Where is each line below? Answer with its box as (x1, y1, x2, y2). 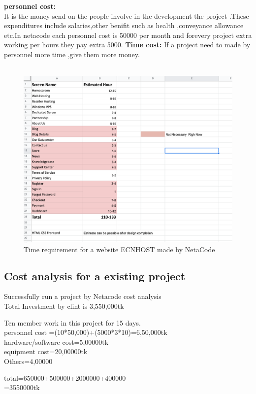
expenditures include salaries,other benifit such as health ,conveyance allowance (4, 20, 244, 31)
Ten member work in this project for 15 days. (4, 317, 141, 328)
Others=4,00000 (4, 356, 53, 366)
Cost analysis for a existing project (4, 268, 186, 283)
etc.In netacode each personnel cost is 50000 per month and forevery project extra (4, 30, 252, 40)
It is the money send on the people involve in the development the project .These (4, 10, 249, 21)
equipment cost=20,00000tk (4, 346, 88, 357)
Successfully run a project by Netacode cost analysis (4, 291, 161, 301)
